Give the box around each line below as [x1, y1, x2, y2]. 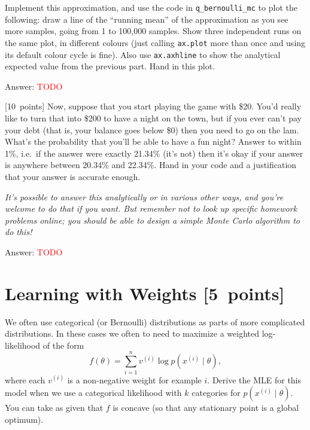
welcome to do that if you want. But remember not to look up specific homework [5, 202, 297, 215]
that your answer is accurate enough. [5, 170, 141, 182]
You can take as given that [5, 401, 104, 414]
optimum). [5, 413, 44, 425]
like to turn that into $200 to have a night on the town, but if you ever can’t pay [5, 111, 302, 124]
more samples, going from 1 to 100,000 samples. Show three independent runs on [5, 25, 302, 37]
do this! [5, 225, 32, 238]
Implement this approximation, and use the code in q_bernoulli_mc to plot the [5, 1, 297, 13]
